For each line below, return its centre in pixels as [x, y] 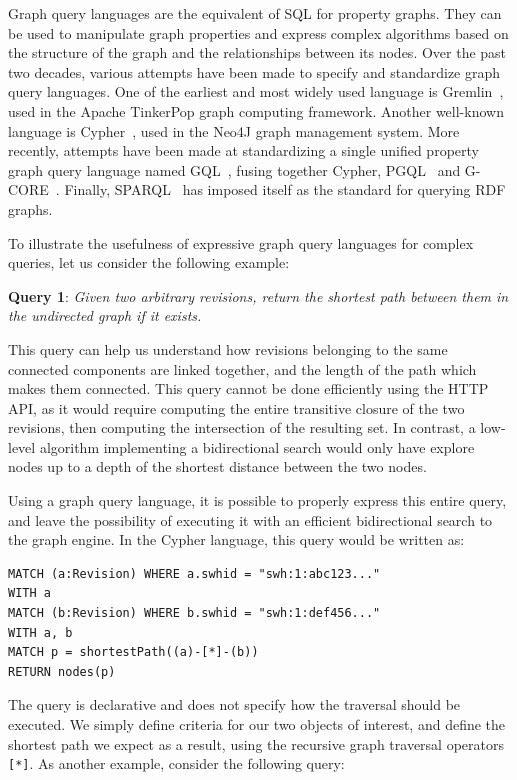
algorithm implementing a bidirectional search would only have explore [257, 446]
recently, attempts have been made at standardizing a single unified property [243, 150]
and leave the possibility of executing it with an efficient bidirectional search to [250, 519]
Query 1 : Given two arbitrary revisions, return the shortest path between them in [258, 295]
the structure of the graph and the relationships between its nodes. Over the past [257, 52]
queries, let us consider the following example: [149, 262]
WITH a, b [40, 632]
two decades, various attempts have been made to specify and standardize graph [254, 71]
